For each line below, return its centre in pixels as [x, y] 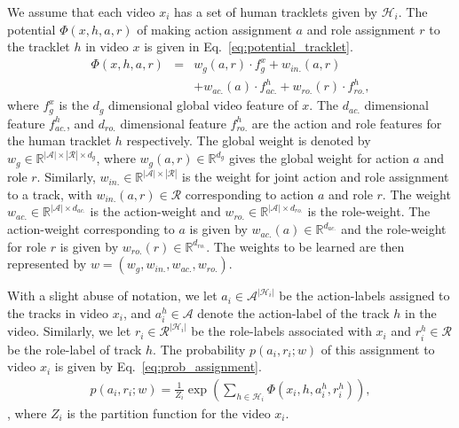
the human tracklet [59, 140]
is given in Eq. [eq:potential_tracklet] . [249, 47]
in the [420, 312]
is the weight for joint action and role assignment [315, 177]
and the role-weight [394, 229]
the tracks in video [58, 312]
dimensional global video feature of [203, 105]
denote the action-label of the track [293, 312]
